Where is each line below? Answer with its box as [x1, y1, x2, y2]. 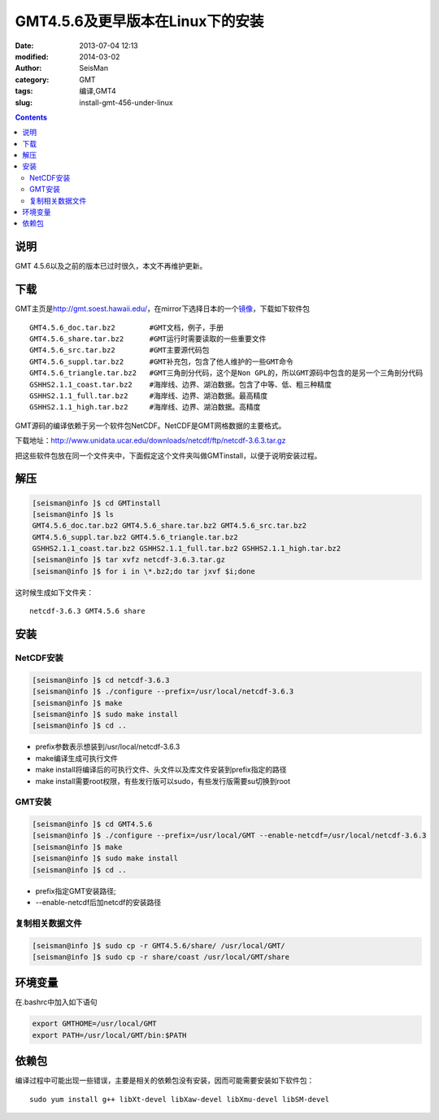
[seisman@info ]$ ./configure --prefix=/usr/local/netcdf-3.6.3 [32, 687, 294, 696]
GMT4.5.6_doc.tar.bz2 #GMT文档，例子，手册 [29, 322, 224, 332]
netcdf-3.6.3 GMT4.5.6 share [29, 606, 146, 616]
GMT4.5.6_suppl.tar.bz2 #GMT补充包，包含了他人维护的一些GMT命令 [29, 357, 294, 366]
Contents [15, 112, 48, 122]
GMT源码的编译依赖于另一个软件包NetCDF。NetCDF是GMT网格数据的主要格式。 [15, 420, 286, 431]
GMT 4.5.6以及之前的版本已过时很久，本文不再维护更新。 [15, 261, 207, 271]
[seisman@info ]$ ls [32, 510, 114, 518]
